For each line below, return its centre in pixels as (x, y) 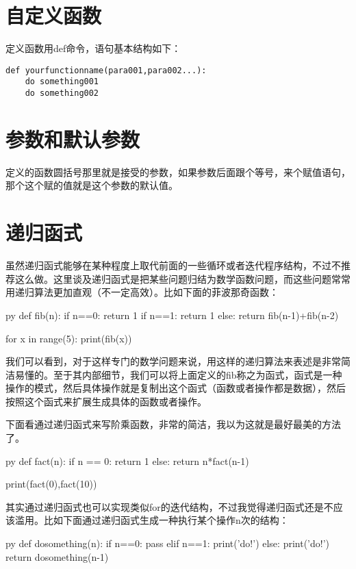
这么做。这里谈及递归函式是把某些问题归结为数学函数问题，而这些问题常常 (182, 278)
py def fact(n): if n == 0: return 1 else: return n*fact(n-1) (127, 460)
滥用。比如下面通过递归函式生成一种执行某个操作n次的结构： (152, 520)
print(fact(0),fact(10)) (51, 484)
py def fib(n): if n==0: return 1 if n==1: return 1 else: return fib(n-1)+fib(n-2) (172, 315)
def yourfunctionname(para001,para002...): (106, 70)
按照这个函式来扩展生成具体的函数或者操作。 (106, 401)
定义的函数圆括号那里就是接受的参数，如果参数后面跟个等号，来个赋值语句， (178, 172)
